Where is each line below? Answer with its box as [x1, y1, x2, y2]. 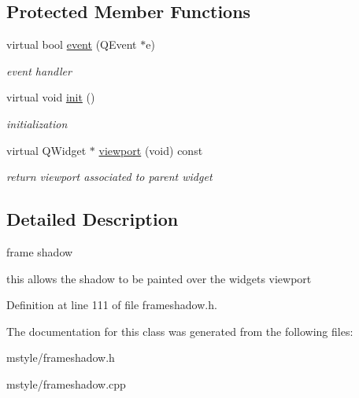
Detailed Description [6, 207, 179, 231]
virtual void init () [6, 89, 95, 105]
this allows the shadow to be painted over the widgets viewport [6, 270, 312, 286]
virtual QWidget [6, 142, 87, 158]
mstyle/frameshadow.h [6, 349, 115, 366]
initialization [6, 115, 68, 131]
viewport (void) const [98, 142, 203, 158]
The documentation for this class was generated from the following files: [6, 322, 353, 339]
